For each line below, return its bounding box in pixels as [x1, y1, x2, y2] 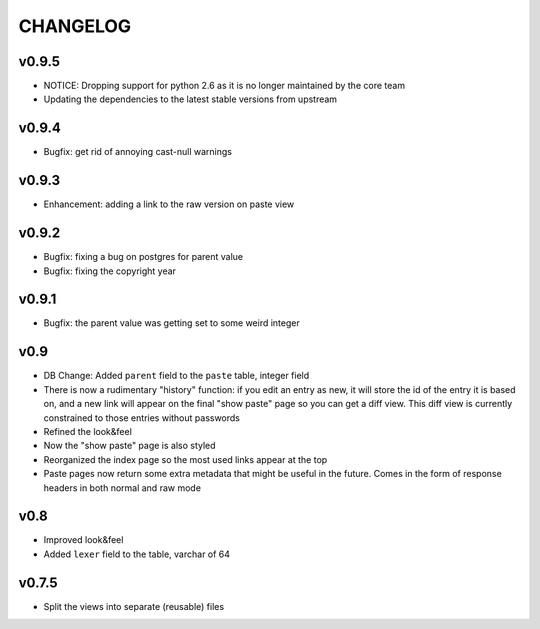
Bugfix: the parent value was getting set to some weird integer [43, 317, 300, 329]
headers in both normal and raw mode [43, 481, 202, 494]
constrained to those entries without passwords [43, 411, 240, 424]
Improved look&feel [43, 534, 124, 546]
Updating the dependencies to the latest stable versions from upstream [43, 93, 338, 105]
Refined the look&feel [43, 425, 132, 437]
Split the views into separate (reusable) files [43, 600, 225, 612]
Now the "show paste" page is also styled [43, 440, 216, 452]
